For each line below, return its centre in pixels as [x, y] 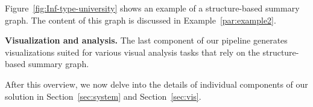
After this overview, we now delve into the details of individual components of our [156, 84]
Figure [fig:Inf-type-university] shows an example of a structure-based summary [152, 8]
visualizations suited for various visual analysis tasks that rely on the [132, 52]
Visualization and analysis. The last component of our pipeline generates [146, 40]
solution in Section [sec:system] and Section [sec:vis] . [103, 96]
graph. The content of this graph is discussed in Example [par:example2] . [141, 20]
